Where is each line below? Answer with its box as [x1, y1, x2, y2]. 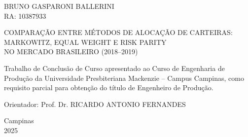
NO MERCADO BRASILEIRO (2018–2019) [4, 46, 138, 57]
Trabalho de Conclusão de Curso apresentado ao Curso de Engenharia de [4, 63, 225, 73]
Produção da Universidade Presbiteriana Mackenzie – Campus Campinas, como [4, 72, 244, 83]
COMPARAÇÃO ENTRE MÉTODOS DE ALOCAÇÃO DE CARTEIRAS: [4, 27, 233, 37]
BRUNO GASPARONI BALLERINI [4, 1, 114, 11]
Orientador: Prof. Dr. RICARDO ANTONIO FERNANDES [4, 99, 186, 109]
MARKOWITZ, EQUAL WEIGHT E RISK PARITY [4, 36, 167, 47]
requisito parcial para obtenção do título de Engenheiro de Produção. [4, 82, 213, 93]
